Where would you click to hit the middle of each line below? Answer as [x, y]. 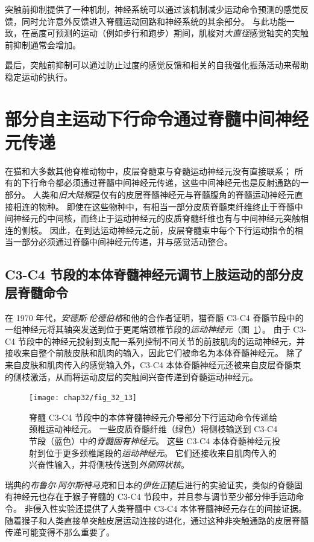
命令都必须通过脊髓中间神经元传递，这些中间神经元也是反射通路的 [169, 183]
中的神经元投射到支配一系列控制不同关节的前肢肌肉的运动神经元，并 [170, 341]
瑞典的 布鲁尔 [30, 484]
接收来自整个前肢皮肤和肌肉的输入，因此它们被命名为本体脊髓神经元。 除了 [154, 353]
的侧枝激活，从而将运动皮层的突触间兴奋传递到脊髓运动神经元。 [131, 376]
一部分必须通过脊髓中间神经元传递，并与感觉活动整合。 [123, 242]
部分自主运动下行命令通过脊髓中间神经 [157, 118]
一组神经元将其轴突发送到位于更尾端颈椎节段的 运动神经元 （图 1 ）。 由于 [148, 329]
